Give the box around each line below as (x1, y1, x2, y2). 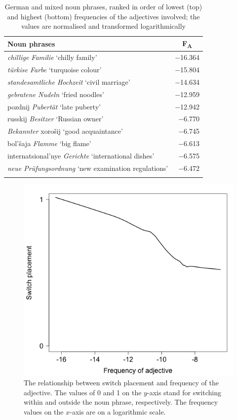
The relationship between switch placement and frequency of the (24, 377, 219, 388)
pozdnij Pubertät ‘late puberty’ (7, 101, 101, 111)
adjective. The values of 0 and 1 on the (24, 387, 142, 397)
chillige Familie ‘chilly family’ (7, 52, 97, 62)
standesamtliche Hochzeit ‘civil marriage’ (7, 76, 130, 87)
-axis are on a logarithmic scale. (70, 406, 166, 417)
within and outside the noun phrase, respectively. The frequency (24, 397, 218, 407)
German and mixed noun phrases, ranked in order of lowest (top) (4, 1, 202, 11)
